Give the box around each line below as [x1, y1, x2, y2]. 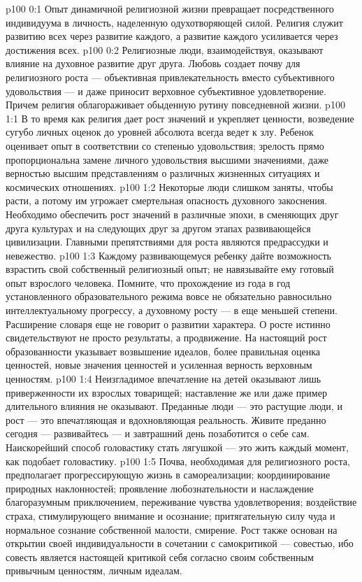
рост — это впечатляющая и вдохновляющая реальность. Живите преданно [6, 412, 326, 427]
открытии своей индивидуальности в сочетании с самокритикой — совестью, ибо [6, 536, 354, 551]
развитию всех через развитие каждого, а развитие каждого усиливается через [6, 29, 338, 43]
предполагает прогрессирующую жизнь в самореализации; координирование [6, 467, 331, 482]
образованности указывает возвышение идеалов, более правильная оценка [6, 343, 321, 358]
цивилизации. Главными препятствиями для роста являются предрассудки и [6, 234, 328, 249]
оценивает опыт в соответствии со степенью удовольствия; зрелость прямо [6, 138, 324, 152]
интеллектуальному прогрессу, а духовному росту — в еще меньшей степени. [6, 303, 338, 318]
